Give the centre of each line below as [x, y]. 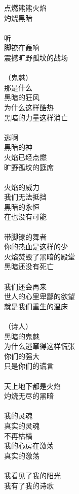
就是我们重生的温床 [36, 306]
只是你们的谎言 [29, 366]
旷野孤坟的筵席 [29, 167]
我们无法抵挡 [25, 197]
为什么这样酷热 [29, 107]
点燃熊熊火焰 [25, 8]
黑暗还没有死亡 [29, 266]
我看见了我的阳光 [32, 475]
